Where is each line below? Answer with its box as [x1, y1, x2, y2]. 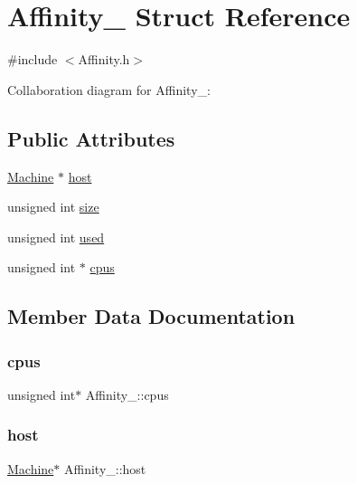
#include [7, 50, 58, 69]
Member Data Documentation [7, 302, 296, 330]
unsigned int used [7, 227, 105, 246]
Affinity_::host [64, 459, 146, 478]
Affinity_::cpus [85, 384, 169, 403]
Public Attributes [7, 124, 175, 152]
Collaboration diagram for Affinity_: [7, 80, 211, 99]
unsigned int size [7, 197, 99, 216]
